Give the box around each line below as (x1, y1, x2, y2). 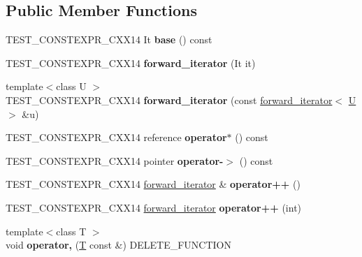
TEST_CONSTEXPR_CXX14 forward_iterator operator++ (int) (6, 200, 302, 214)
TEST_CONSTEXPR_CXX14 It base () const (6, 32, 212, 47)
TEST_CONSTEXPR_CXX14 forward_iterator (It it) (6, 55, 256, 70)
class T (56, 223, 87, 238)
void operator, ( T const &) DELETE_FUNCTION (6, 237, 232, 252)
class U (56, 79, 87, 94)
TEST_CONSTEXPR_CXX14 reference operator (6, 130, 227, 145)
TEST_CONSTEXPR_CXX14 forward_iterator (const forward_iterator (6, 92, 333, 107)
